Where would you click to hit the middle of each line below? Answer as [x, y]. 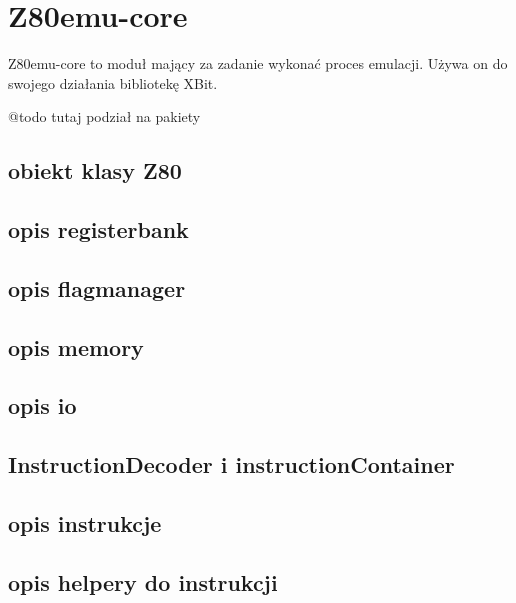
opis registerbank [98, 229]
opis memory [76, 346]
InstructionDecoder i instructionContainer [231, 464]
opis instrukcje [85, 522]
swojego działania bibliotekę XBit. [113, 82]
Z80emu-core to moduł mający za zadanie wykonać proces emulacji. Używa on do [258, 63]
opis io [42, 405]
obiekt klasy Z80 [95, 170]
